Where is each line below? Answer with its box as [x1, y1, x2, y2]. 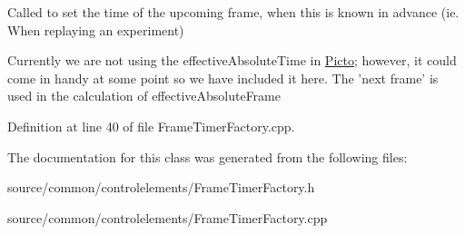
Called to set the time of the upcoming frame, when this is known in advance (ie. [7, 3, 460, 21]
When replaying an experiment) [7, 20, 184, 39]
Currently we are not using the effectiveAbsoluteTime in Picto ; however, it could [7, 51, 457, 70]
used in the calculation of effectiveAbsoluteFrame [7, 86, 281, 105]
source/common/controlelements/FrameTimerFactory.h [7, 178, 315, 197]
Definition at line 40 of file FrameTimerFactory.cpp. [7, 116, 295, 135]
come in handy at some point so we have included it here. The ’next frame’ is [7, 68, 439, 87]
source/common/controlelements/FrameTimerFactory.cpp [7, 208, 328, 227]
